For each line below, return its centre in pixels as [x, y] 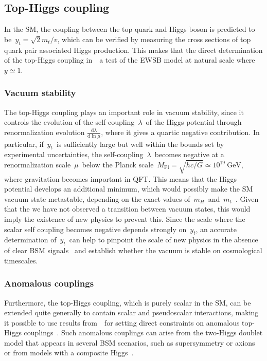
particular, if [24, 144]
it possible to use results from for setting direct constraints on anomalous [122, 322]
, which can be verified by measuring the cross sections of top [154, 39]
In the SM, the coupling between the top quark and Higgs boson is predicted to [130, 29]
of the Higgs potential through [194, 122]
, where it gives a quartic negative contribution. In [180, 132]
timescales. [21, 260]
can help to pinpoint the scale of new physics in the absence [164, 240]
